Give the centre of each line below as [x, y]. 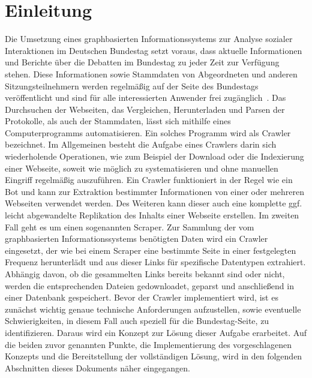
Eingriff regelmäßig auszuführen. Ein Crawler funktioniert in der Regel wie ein [149, 180]
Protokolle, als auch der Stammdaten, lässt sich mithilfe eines [118, 121]
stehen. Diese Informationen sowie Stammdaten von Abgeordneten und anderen [151, 73]
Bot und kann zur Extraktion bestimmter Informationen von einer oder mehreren [154, 191]
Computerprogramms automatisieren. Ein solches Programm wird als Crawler [148, 132]
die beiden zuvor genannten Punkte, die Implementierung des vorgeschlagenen [148, 344]
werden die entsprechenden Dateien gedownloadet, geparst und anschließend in [149, 285]
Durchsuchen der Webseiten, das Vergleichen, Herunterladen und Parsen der [145, 109]
